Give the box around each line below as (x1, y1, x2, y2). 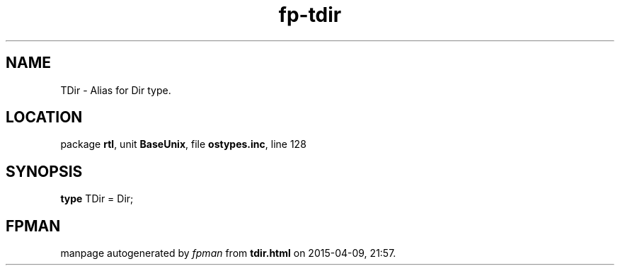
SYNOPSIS (6, 162, 83, 180)
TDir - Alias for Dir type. (60, 83, 171, 96)
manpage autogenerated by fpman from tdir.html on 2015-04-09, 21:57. (60, 247, 396, 260)
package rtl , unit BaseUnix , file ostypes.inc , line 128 (60, 138, 306, 151)
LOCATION (6, 108, 83, 127)
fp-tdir (278, 3, 342, 27)
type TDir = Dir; (60, 192, 134, 205)
